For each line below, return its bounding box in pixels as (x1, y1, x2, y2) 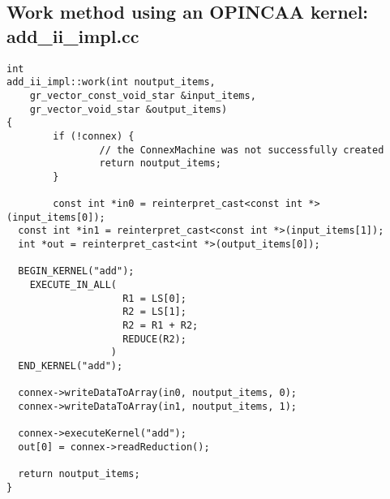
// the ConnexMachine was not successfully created (99, 144, 384, 156)
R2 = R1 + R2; (122, 320, 199, 332)
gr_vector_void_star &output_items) (29, 103, 228, 115)
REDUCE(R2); (122, 333, 186, 345)
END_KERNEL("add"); (18, 360, 123, 372)
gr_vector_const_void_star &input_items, (29, 89, 256, 101)
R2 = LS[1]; (122, 306, 186, 318)
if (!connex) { (53, 130, 135, 142)
